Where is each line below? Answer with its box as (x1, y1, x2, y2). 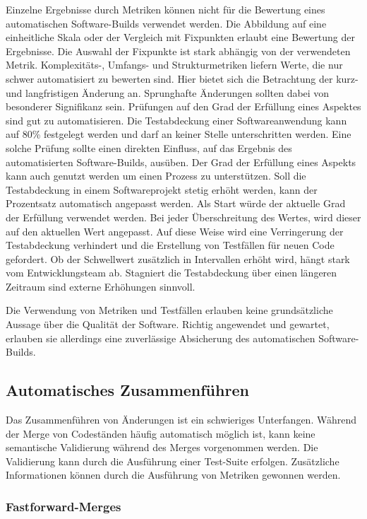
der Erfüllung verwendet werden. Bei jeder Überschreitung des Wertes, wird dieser (6, 209, 361, 224)
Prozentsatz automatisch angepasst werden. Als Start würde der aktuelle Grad (6, 196, 346, 211)
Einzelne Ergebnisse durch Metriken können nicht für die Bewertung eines (6, 2, 325, 16)
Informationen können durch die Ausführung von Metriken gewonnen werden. (6, 467, 341, 482)
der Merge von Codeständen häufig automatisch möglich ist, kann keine (6, 426, 315, 441)
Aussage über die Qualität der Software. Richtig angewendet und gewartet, (6, 317, 330, 332)
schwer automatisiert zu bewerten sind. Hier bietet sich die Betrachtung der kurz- (6, 71, 359, 86)
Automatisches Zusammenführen (6, 379, 249, 401)
